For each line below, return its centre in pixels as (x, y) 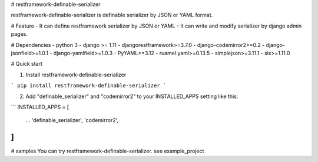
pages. (19, 34)
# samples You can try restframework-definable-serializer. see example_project (107, 151)
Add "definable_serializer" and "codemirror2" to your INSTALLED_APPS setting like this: (132, 96)
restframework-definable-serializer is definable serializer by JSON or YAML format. (112, 15)
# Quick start (26, 64)
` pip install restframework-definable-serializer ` (89, 86)
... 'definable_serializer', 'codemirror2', (72, 120)
